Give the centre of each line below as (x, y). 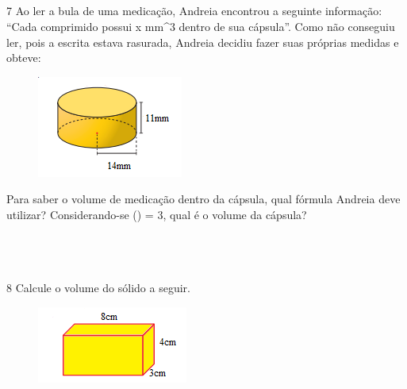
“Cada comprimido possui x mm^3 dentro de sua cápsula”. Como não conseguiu (201, 26)
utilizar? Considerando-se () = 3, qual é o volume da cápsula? (157, 214)
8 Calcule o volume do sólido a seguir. (98, 288)
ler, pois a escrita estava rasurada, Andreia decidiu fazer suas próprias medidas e (203, 42)
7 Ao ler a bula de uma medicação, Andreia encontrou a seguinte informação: (194, 11)
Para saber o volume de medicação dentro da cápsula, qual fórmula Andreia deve (203, 199)
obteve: (24, 58)
